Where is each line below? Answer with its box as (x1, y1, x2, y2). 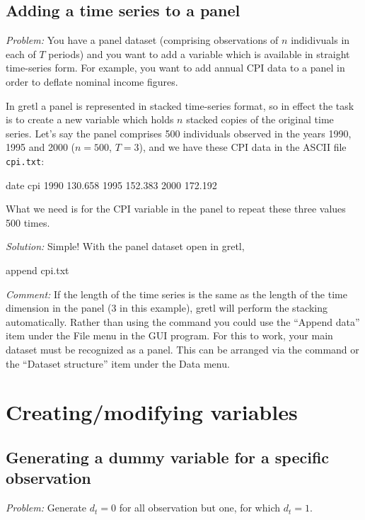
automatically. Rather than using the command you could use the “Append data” (6, 314, 360, 329)
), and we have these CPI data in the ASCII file (139, 140, 347, 154)
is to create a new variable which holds (6, 112, 174, 127)
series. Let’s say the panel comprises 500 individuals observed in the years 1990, (6, 125, 352, 140)
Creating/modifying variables (6, 397, 298, 426)
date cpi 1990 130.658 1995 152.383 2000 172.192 (6, 177, 217, 192)
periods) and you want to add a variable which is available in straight (48, 46, 350, 61)
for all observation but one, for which (119, 500, 281, 515)
